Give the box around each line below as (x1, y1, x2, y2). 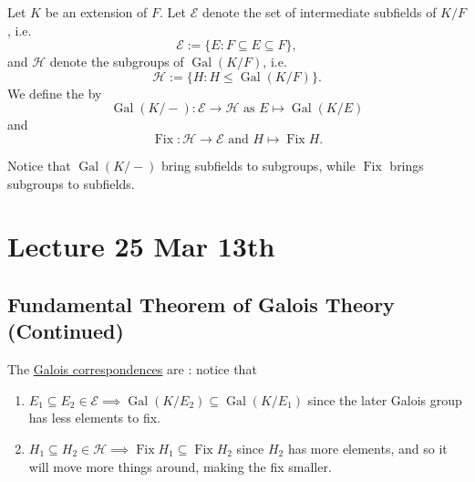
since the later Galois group (307, 390, 462, 409)
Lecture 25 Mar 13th (7, 227, 275, 265)
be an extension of (45, 3, 148, 21)
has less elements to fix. (28, 408, 160, 427)
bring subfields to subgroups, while (161, 155, 356, 174)
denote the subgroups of (49, 52, 184, 71)
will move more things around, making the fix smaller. (28, 456, 332, 476)
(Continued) (7, 317, 124, 345)
